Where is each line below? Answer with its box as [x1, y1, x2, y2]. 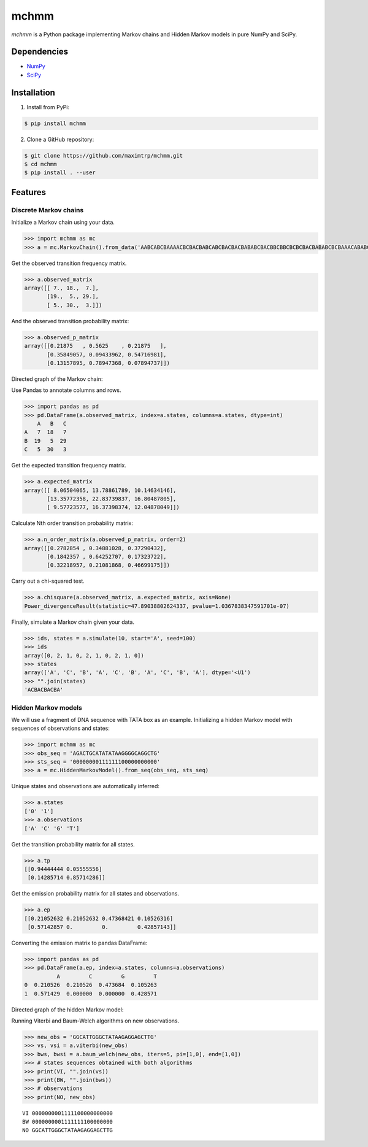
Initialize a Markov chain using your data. [11, 218, 115, 226]
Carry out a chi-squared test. [11, 577, 85, 585]
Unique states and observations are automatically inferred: [11, 783, 159, 790]
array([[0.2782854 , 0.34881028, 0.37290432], [24, 545, 167, 551]
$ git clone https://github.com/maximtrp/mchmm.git [24, 152, 183, 159]
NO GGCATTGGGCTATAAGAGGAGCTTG [22, 1127, 113, 1134]
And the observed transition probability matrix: [11, 317, 129, 324]
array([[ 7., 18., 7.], [24, 284, 99, 291]
